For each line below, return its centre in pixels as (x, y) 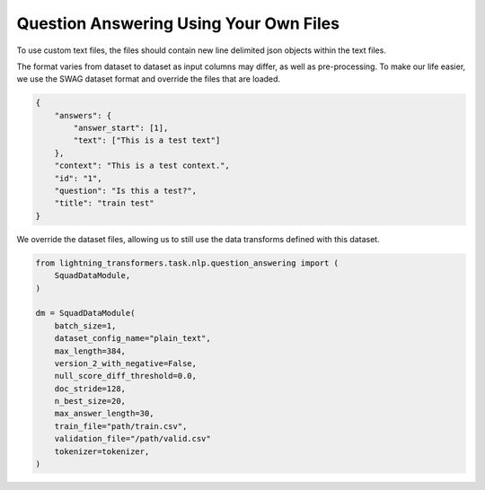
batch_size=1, (85, 326)
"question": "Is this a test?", (126, 191)
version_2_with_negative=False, (126, 363)
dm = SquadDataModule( (85, 313)
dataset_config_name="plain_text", (132, 338)
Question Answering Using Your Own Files (178, 23)
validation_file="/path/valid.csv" (132, 439)
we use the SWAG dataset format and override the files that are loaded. (149, 79)
